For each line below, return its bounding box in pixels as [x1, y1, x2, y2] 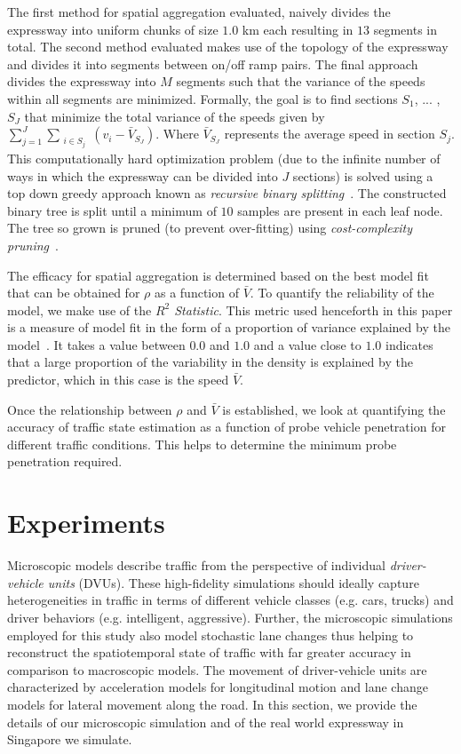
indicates [385, 335, 433, 353]
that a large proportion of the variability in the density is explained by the [7, 353, 413, 371]
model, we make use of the [7, 300, 152, 319]
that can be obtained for [7, 283, 140, 302]
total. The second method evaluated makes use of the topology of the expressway [7, 37, 449, 56]
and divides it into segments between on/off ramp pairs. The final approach [7, 54, 418, 73]
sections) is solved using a [292, 166, 433, 185]
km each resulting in [242, 20, 354, 38]
